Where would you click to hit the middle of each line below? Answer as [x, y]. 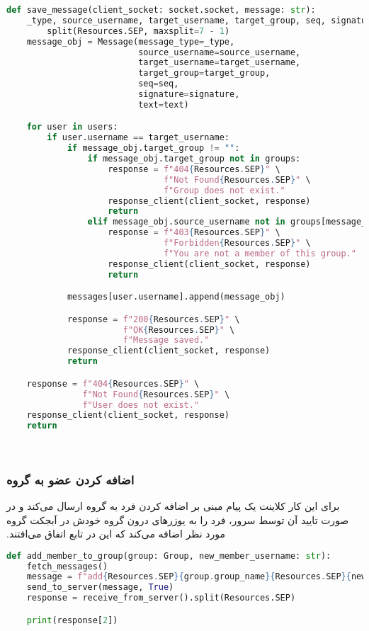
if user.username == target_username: [138, 138]
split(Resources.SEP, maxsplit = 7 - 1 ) [138, 31]
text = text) [164, 104]
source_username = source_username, [220, 52]
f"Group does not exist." [224, 190]
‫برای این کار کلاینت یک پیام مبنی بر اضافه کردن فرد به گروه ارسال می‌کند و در [173, 505]
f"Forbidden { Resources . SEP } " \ [237, 243]
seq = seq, [159, 84]
